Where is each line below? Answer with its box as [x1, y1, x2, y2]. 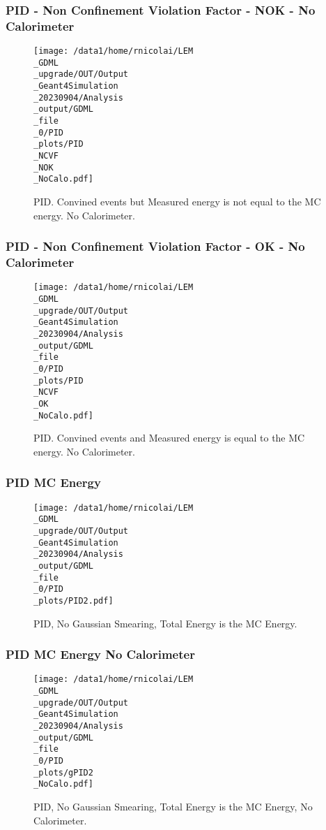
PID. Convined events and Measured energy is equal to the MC [33, 430, 305, 445]
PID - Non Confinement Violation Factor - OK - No [6, 238, 305, 255]
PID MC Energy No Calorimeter [6, 646, 195, 663]
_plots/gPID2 [33, 767, 93, 778]
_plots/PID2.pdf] [33, 595, 114, 606]
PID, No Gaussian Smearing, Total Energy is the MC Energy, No [33, 799, 313, 813]
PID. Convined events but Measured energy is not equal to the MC [33, 194, 321, 209]
